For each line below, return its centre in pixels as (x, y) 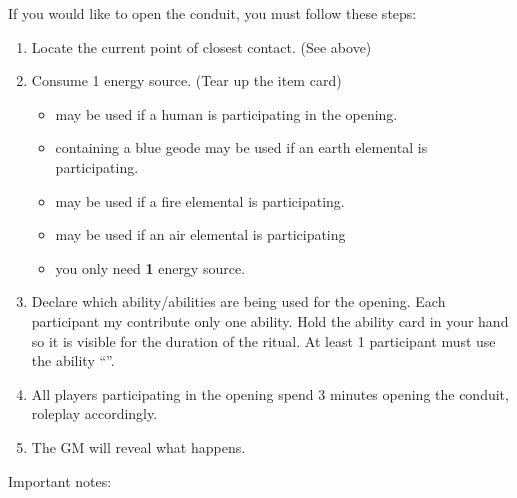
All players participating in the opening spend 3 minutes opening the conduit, (270, 393)
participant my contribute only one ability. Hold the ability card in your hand (270, 320)
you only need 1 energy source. (150, 267)
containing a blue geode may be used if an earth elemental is (241, 147)
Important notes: (60, 480)
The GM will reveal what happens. (138, 446)
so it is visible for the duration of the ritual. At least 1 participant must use (263, 340)
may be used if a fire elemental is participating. (200, 200)
